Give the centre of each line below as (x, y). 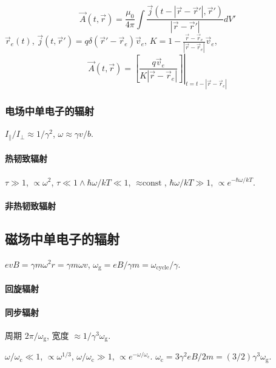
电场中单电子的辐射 (50, 110)
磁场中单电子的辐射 (62, 238)
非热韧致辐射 (30, 205)
